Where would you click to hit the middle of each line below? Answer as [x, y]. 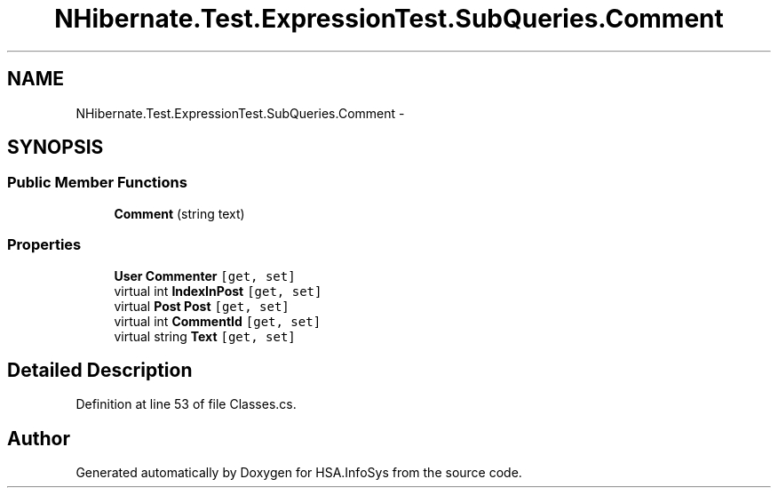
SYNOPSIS [56, 148]
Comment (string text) [179, 213]
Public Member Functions [97, 183]
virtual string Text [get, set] [205, 336]
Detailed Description [100, 370]
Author [39, 438]
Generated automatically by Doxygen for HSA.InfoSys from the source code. [299, 473]
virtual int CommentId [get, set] [218, 321]
